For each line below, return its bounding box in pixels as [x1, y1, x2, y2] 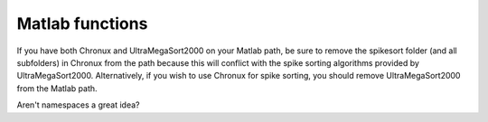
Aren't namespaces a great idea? [16, 99, 140, 110]
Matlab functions [16, 14, 148, 33]
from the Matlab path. [16, 82, 99, 94]
